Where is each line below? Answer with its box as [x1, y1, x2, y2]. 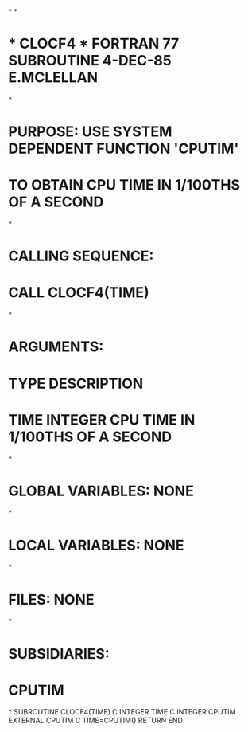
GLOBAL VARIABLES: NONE [8, 482, 195, 500]
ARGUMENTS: [8, 338, 104, 356]
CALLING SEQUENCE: [8, 247, 154, 265]
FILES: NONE [8, 590, 95, 609]
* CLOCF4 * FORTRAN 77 [8, 35, 180, 53]
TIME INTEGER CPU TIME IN [8, 410, 196, 429]
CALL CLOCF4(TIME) [8, 284, 149, 302]
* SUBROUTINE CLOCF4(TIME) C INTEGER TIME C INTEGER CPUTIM [8, 707, 236, 717]
